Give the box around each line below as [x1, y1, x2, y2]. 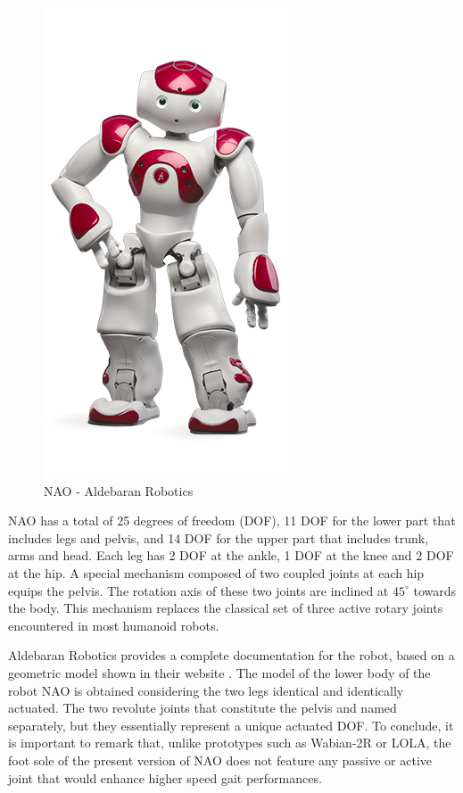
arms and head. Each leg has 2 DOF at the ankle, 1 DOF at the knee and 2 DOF [8, 546, 454, 565]
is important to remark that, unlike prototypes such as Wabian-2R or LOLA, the [8, 733, 451, 752]
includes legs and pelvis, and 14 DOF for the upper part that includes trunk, [8, 528, 429, 547]
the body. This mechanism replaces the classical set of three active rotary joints [8, 599, 443, 617]
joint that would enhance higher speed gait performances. [8, 768, 322, 787]
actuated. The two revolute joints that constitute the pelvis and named [8, 698, 397, 717]
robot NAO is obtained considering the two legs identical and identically [8, 681, 404, 699]
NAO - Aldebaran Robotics [44, 481, 194, 500]
